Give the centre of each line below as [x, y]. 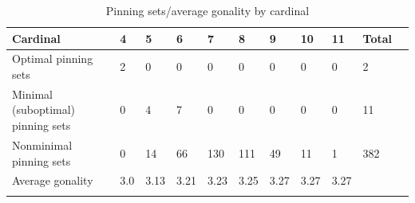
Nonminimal [42, 144]
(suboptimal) [44, 109]
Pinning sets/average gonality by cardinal [207, 10]
